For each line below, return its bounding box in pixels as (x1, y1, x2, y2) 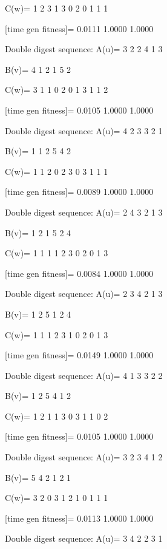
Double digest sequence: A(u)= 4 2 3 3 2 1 (5, 124, 163, 137)
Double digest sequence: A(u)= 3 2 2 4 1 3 (5, 43, 163, 55)
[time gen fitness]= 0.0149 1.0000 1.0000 (5, 349, 154, 361)
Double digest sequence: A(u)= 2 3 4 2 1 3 (5, 287, 163, 300)
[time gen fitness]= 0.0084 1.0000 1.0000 (5, 267, 154, 279)
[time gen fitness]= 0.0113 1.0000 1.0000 (5, 511, 154, 524)
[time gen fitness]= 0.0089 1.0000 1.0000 (5, 185, 154, 198)
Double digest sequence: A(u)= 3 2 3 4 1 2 (5, 451, 163, 463)
